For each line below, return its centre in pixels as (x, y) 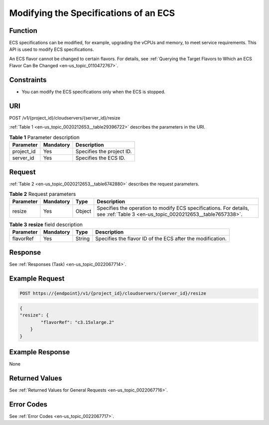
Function (23, 31)
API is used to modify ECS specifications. (52, 49)
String (82, 238)
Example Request (37, 279)
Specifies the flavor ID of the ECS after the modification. (161, 238)
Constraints (28, 80)
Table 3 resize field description (46, 224)
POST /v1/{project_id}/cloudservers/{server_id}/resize (65, 118)
